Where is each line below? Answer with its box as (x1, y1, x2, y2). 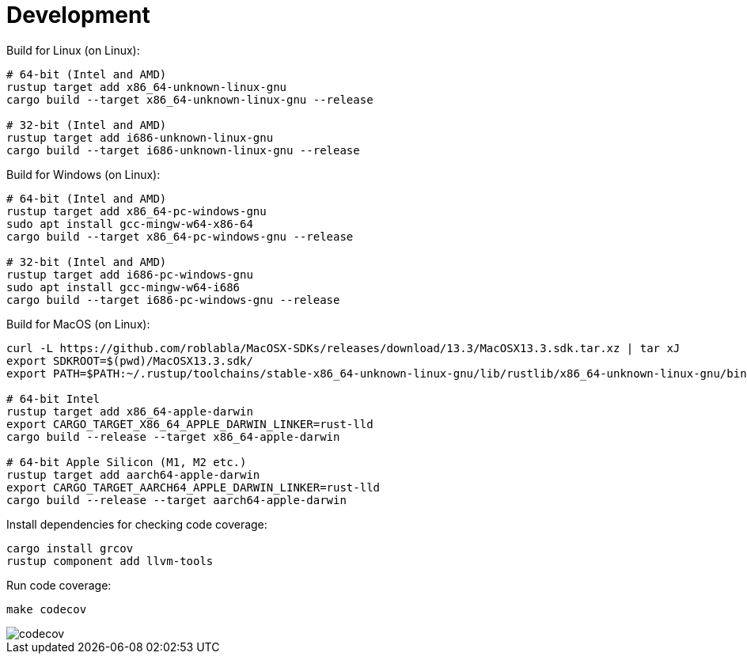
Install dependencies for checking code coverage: (6, 517, 267, 531)
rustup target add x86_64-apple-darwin (6, 404, 253, 418)
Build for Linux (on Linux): (6, 43, 140, 57)
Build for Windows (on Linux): (6, 167, 161, 181)
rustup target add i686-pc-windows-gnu (6, 267, 253, 281)
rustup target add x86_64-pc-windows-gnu (6, 204, 267, 218)
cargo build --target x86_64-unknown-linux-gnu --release (6, 93, 373, 106)
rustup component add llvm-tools (6, 554, 214, 567)
